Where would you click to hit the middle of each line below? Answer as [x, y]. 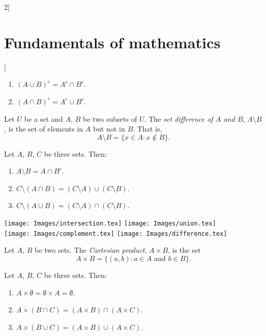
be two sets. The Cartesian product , [91, 250]
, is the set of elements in [44, 129]
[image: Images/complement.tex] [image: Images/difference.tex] [116, 234]
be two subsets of [110, 118]
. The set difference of [178, 118]
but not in [109, 129]
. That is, [147, 129]
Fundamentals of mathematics [112, 42]
